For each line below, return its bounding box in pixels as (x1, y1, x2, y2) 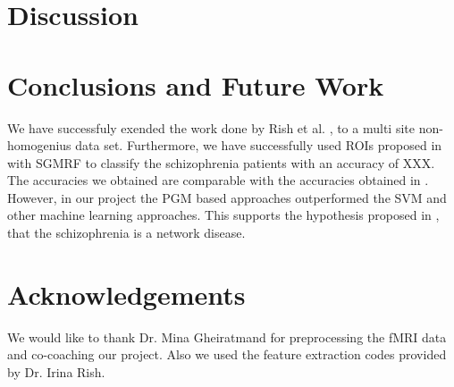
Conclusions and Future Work (7, 66, 384, 103)
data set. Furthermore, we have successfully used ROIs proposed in (75, 136, 442, 155)
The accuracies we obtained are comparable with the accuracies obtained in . (7, 171, 429, 189)
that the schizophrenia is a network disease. (7, 223, 246, 242)
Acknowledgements (7, 275, 246, 312)
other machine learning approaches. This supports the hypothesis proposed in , (7, 206, 440, 224)
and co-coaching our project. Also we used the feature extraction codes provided (7, 345, 447, 364)
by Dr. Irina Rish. (7, 362, 105, 381)
